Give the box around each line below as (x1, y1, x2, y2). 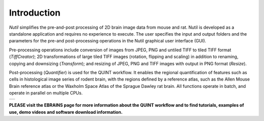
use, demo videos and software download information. (9, 109, 123, 115)
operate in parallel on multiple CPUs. (9, 90, 83, 96)
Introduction (9, 7, 61, 18)
